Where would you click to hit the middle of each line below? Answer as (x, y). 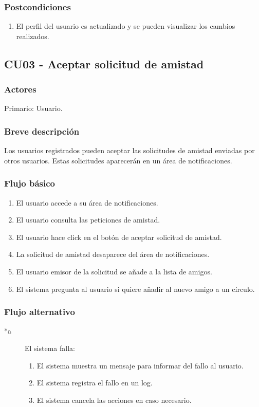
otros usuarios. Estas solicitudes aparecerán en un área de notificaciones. (118, 160)
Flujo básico (30, 183)
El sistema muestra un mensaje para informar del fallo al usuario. (140, 365)
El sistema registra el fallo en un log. (95, 383)
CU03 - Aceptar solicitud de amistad (104, 63)
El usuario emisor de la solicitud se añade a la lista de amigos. (114, 271)
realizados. (33, 36)
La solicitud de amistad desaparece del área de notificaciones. (113, 254)
